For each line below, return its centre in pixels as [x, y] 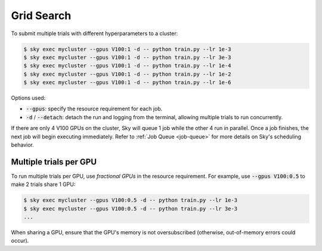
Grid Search [41, 16]
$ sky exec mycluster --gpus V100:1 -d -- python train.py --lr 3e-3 [127, 57]
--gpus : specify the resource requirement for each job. [94, 109]
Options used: [28, 98]
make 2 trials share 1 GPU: [43, 184]
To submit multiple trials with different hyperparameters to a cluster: [95, 33]
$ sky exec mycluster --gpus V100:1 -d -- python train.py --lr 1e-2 [127, 74]
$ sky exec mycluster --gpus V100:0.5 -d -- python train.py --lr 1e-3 [131, 200]
